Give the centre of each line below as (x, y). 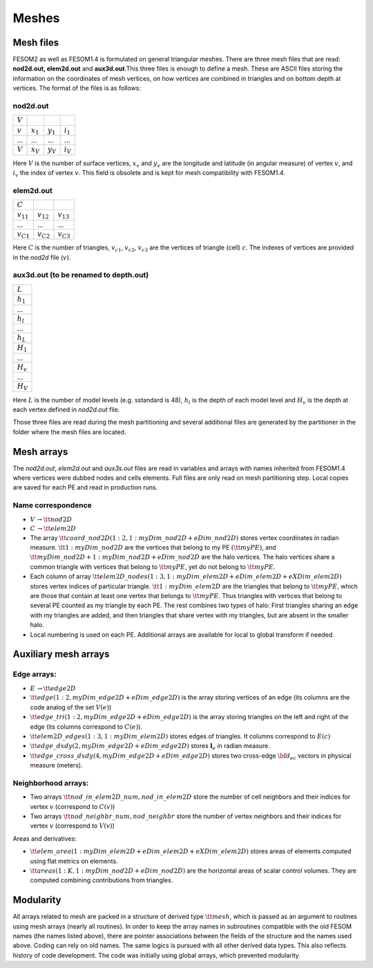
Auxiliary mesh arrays (61, 654)
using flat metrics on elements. (74, 861)
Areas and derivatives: (45, 838)
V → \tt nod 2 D (51, 519)
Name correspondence (52, 505)
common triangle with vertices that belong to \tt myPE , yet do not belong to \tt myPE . (153, 566)
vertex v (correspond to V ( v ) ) (73, 826)
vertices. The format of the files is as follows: (77, 88)
